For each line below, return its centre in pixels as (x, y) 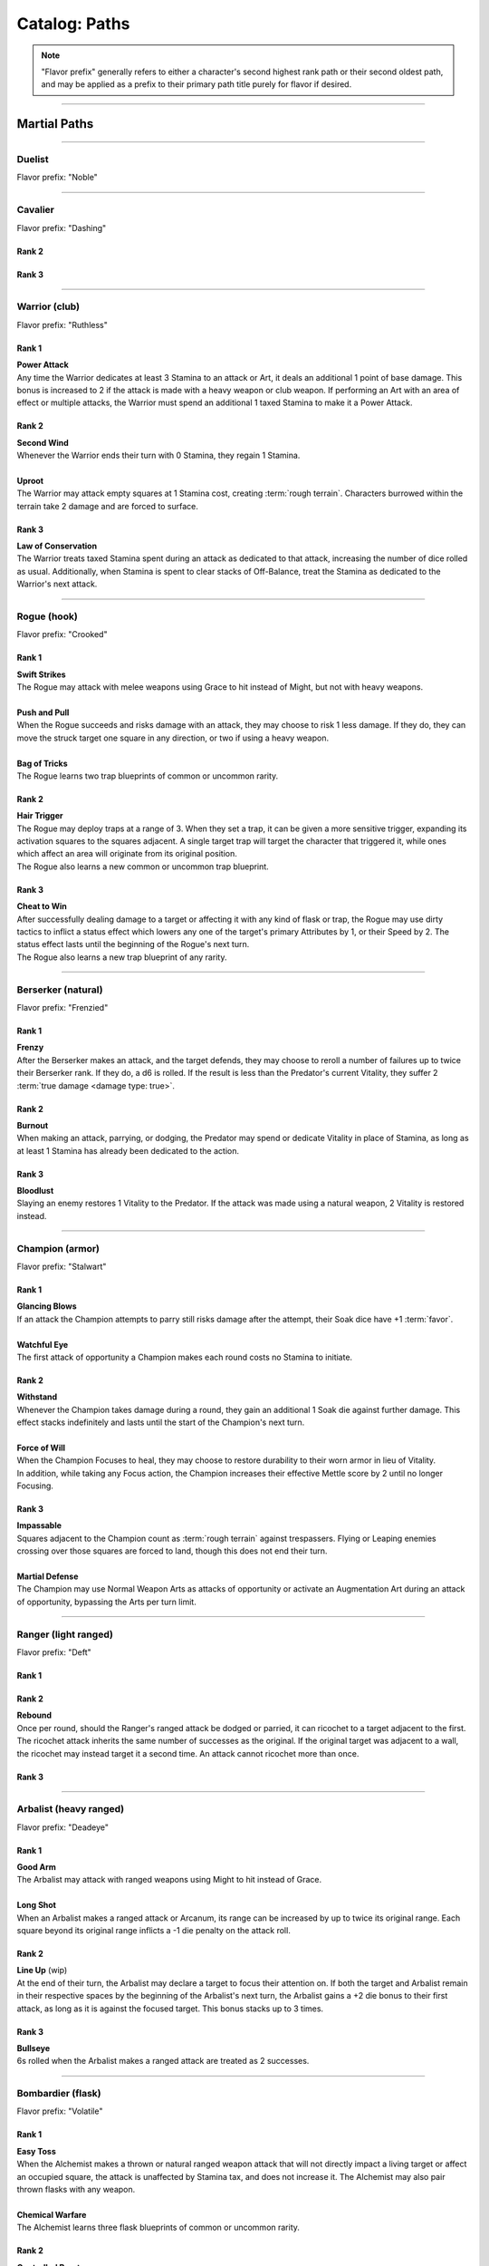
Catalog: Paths (73, 24)
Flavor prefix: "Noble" (58, 178)
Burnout (33, 1125)
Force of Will (41, 1448)
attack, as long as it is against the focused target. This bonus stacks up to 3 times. (170, 2009)
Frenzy (30, 1048)
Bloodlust (35, 1191)
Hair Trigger (40, 816)
